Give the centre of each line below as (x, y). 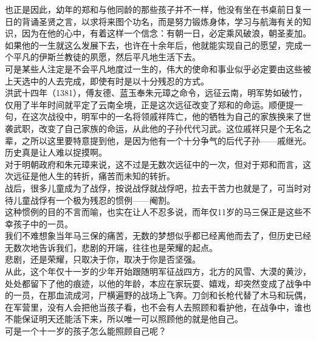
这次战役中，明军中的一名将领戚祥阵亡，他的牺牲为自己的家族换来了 (166, 116)
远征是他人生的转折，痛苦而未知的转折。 (94, 176)
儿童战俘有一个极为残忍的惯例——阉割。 (94, 200)
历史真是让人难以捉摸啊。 (56, 152)
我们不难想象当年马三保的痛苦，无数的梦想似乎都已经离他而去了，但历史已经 (158, 236)
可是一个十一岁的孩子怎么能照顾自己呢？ (86, 331)
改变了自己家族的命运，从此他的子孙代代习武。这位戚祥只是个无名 (170, 128)
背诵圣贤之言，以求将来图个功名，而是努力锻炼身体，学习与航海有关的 (162, 21)
